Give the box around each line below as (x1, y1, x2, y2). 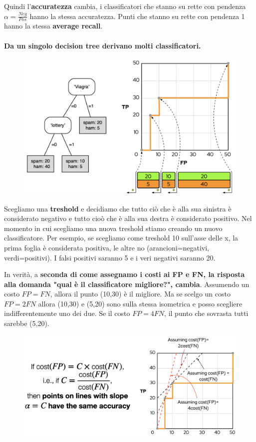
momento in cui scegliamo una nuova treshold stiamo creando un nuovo (4, 222, 223, 233)
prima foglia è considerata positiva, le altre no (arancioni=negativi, (4, 242, 210, 252)
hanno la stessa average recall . (4, 20, 103, 31)
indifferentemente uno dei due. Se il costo (4, 308, 130, 318)
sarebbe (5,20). (4, 318, 49, 328)
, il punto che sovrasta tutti (164, 308, 249, 318)
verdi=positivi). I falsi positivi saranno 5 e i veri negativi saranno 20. (4, 252, 216, 262)
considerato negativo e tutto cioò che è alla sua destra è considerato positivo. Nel (4, 213, 252, 223)
